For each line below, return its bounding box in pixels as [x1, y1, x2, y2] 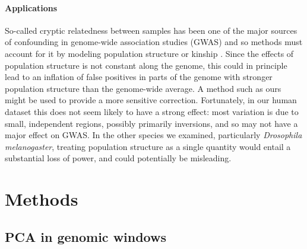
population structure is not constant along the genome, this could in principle [5, 59, 287, 71]
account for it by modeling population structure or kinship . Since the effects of [5, 47, 294, 59]
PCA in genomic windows [5, 227, 167, 245]
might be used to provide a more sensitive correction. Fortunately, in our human [5, 94, 297, 106]
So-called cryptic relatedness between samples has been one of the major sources [5, 24, 297, 36]
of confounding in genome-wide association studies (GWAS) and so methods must [5, 36, 303, 48]
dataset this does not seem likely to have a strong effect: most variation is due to [5, 105, 299, 117]
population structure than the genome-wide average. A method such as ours [5, 82, 281, 94]
